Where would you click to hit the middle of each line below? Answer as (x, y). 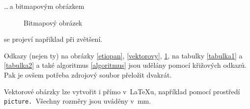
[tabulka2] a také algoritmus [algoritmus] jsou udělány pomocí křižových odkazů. (125, 65)
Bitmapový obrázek (53, 22)
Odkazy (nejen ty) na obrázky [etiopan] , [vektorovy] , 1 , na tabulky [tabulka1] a (123, 55)
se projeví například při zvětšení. (53, 39)
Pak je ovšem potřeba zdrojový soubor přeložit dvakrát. (88, 74)
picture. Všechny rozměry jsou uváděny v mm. (78, 101)
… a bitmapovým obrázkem (44, 6)
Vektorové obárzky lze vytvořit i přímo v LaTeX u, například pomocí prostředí (122, 91)
